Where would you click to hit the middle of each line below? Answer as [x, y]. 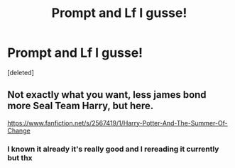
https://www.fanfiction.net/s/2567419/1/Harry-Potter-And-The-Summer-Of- [118, 123]
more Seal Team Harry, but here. [81, 106]
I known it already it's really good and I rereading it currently [113, 149]
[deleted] [21, 72]
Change [19, 130]
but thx [20, 157]
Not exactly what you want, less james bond [107, 95]
